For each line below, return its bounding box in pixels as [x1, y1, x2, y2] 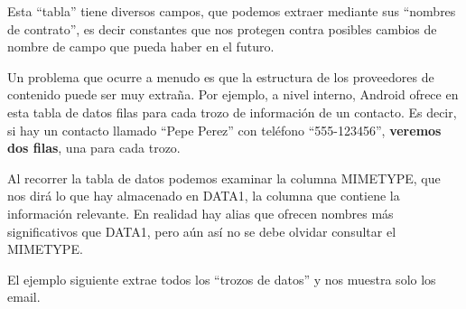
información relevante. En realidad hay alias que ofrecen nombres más [7, 203, 394, 222]
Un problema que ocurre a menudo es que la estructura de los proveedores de [7, 67, 434, 86]
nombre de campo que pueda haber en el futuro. [7, 37, 275, 56]
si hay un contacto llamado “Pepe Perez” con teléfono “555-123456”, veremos [7, 120, 442, 139]
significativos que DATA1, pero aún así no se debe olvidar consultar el [7, 221, 396, 240]
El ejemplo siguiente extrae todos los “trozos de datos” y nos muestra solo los [7, 269, 436, 288]
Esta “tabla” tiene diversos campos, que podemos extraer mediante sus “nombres [7, 2, 456, 20]
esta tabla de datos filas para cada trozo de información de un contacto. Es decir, [7, 102, 457, 121]
